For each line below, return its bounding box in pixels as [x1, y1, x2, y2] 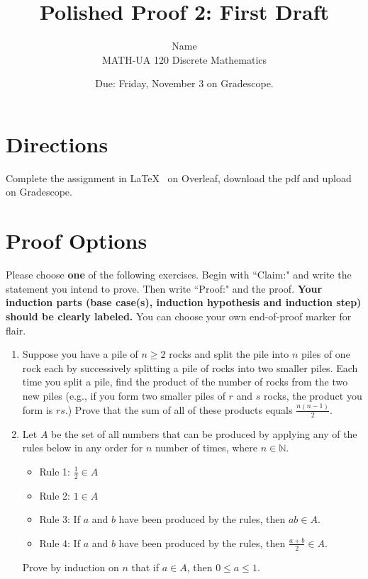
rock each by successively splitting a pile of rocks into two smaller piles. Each [22, 360, 358, 375]
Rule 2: [39, 488, 70, 502]
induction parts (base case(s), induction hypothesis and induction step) [6, 295, 362, 310]
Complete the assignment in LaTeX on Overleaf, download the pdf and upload [6, 170, 352, 185]
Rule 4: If [39, 535, 80, 550]
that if [131, 559, 160, 574]
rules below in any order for [22, 440, 143, 455]
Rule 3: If [39, 512, 80, 527]
